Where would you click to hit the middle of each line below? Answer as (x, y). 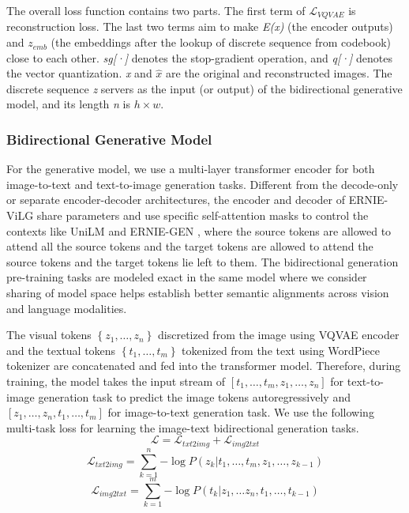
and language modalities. (67, 308)
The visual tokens (49, 335)
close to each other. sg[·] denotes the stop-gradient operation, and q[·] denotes (199, 57)
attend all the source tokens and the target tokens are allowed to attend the (190, 246)
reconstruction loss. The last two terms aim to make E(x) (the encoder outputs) (200, 26)
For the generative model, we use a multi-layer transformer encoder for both (191, 169)
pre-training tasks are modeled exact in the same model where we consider (187, 277)
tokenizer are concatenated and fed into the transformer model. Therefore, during (204, 366)
